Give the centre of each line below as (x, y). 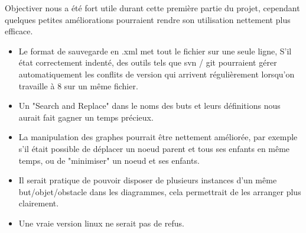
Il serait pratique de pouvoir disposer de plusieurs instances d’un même (148, 180)
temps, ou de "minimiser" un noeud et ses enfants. (109, 160)
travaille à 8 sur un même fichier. (78, 85)
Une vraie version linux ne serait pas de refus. (101, 223)
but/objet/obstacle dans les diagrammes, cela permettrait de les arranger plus (160, 191)
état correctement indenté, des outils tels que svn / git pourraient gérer (148, 62)
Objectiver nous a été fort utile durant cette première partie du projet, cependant (152, 8)
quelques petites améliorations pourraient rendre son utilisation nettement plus (148, 19)
